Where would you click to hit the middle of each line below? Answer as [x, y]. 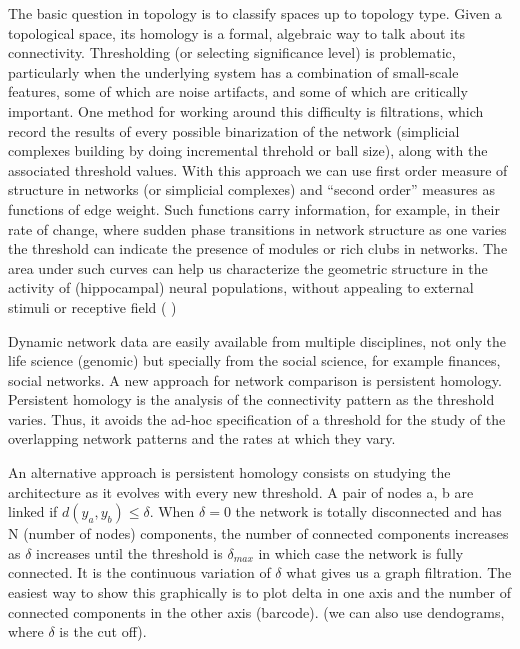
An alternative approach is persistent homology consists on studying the [229, 472]
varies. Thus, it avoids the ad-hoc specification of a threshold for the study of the [257, 418]
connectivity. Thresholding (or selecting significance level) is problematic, [232, 52]
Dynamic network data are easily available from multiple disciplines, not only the [257, 340]
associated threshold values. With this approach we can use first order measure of [258, 169]
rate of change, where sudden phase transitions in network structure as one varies [257, 228]
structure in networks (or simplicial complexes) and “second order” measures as [251, 189]
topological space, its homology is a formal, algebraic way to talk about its [236, 32]
